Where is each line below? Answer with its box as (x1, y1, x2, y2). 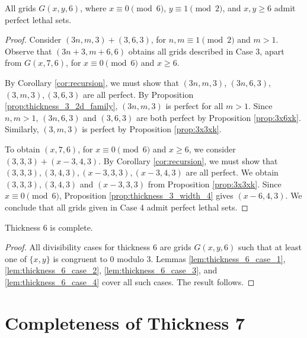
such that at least (238, 241, 302, 253)
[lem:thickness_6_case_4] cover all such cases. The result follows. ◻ (5, 275, 255, 288)
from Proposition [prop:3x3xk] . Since (148, 177, 282, 190)
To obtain (5, 142, 40, 155)
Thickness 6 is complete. (5, 221, 93, 233)
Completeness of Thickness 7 (5, 310, 245, 334)
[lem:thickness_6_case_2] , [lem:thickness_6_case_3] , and (5, 264, 218, 276)
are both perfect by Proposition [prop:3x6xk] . (136, 111, 301, 123)
